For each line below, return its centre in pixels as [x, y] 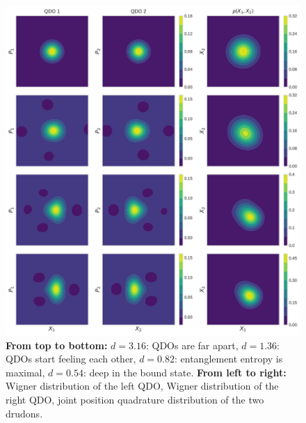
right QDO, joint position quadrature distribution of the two [135, 399]
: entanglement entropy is [228, 359]
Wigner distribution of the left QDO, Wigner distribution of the [142, 386]
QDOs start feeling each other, [71, 359]
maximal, [25, 372]
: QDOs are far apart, [192, 345]
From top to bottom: [57, 345]
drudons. [24, 413]
